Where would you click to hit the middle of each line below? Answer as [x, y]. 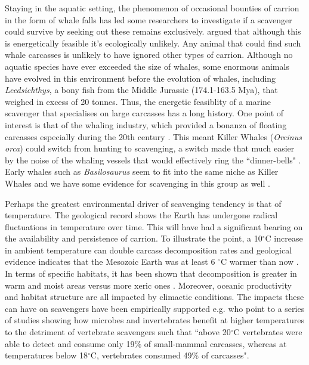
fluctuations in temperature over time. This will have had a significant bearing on [154, 226]
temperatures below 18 [46, 355]
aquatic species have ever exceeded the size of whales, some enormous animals [147, 66]
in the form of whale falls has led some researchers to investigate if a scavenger [149, 19]
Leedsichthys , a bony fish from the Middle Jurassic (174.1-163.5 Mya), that [141, 90]
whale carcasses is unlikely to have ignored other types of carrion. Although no [149, 55]
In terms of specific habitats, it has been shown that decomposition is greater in [151, 273]
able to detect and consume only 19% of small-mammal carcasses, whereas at [146, 343]
